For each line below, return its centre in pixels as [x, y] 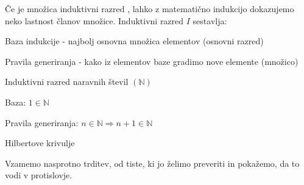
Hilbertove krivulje [40, 143]
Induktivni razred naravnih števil [67, 82]
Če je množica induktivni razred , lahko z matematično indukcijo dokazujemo [150, 8]
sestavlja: [210, 20]
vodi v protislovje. [39, 175]
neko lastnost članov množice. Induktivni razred [94, 20]
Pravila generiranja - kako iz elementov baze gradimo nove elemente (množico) [152, 61]
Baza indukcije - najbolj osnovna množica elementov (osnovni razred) [134, 41]
